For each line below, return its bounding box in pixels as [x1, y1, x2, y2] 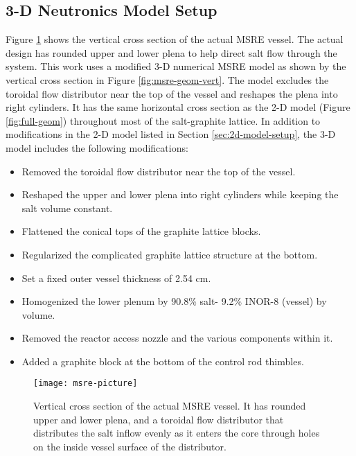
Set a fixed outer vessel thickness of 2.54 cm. [21, 270, 211, 285]
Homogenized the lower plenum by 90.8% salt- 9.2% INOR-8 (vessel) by [21, 294, 327, 308]
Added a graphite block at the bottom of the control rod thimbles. [21, 353, 304, 368]
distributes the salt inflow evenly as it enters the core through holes [33, 426, 320, 440]
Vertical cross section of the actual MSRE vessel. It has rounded [33, 398, 306, 413]
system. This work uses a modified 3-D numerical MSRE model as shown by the [6, 59, 346, 73]
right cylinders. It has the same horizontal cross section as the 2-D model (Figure [6, 100, 350, 114]
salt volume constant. [21, 200, 113, 215]
